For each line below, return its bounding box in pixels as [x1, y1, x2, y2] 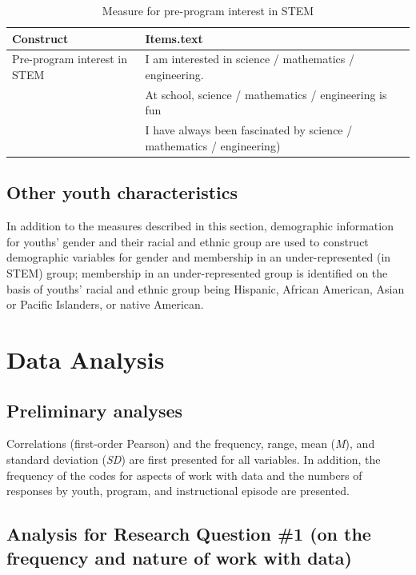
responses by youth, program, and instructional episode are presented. [6, 482, 350, 499]
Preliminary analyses [6, 397, 183, 422]
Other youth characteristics [6, 180, 238, 205]
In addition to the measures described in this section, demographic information [6, 218, 394, 234]
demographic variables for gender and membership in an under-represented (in [6, 249, 391, 266]
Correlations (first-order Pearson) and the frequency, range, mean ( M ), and [6, 435, 375, 452]
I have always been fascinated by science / [145, 122, 353, 138]
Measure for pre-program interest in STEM [102, 2, 314, 18]
